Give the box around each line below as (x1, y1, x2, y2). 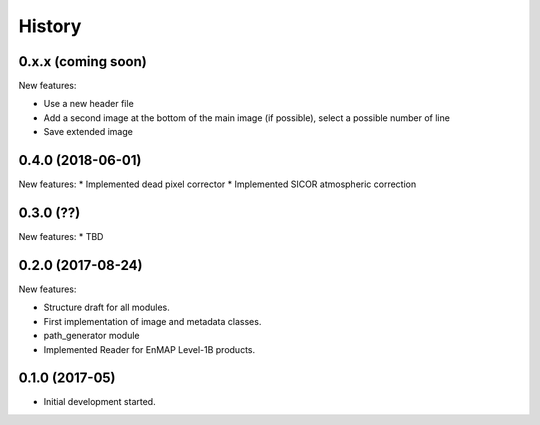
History (18, 15, 82, 37)
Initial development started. (43, 396, 156, 408)
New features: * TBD (18, 231, 104, 243)
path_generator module (43, 330, 140, 342)
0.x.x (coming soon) (18, 53, 147, 70)
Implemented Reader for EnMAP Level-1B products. (43, 343, 256, 355)
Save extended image (43, 126, 134, 138)
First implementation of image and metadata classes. (43, 315, 262, 327)
